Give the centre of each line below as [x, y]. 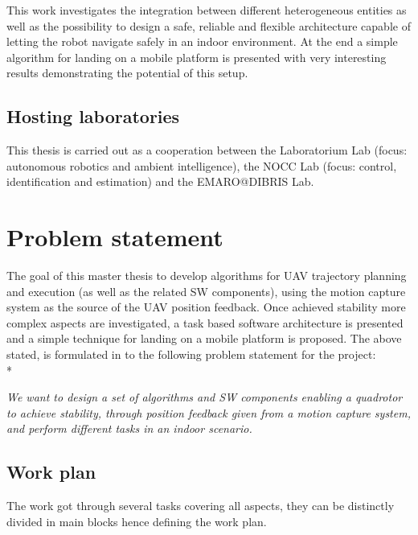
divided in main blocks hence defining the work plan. [137, 521]
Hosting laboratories [93, 116]
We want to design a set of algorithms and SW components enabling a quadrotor [205, 397]
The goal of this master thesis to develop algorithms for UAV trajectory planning [207, 276]
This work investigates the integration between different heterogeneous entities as [207, 10]
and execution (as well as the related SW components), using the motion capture [206, 291]
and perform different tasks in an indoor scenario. [129, 428]
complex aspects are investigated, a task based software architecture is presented [205, 322]
